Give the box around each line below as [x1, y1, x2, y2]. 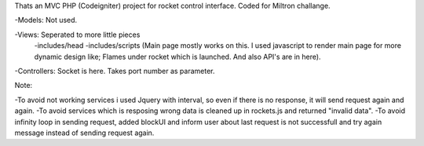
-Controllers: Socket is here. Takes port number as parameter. [14, 66, 215, 75]
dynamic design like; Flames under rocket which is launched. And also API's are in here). [34, 52, 321, 61]
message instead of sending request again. [14, 128, 155, 137]
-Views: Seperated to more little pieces [14, 30, 141, 39]
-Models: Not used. [14, 16, 78, 25]
